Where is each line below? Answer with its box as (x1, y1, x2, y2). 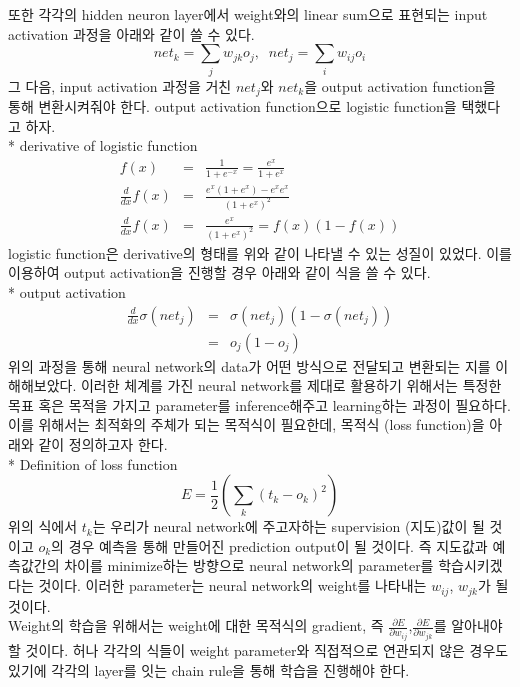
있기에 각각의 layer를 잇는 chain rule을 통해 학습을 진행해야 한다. (8, 659, 410, 680)
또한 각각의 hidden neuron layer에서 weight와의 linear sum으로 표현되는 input (8, 4, 488, 24)
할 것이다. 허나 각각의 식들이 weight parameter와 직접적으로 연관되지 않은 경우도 (8, 640, 509, 661)
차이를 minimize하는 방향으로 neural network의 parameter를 (64, 555, 434, 576)
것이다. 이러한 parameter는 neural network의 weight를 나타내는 (38, 575, 427, 596)
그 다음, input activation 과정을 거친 (8, 75, 232, 96)
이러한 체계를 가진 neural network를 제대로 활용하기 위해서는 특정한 (80, 375, 502, 396)
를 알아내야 (433, 615, 503, 636)
